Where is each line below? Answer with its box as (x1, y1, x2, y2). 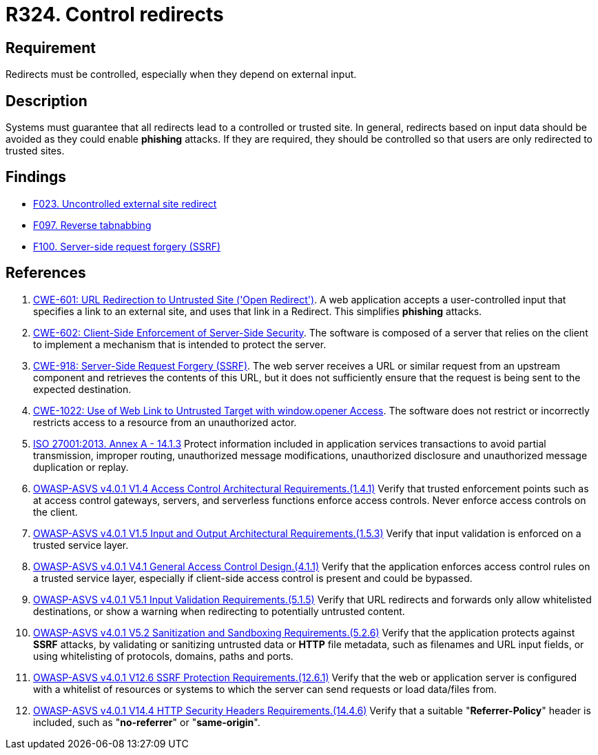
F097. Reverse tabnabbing (33, 219, 152, 231)
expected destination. (33, 383, 132, 395)
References (6, 264, 86, 282)
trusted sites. (6, 145, 65, 157)
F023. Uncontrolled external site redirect (33, 197, 217, 210)
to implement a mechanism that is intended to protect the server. (33, 338, 327, 350)
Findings (6, 168, 67, 186)
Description (6, 92, 87, 110)
